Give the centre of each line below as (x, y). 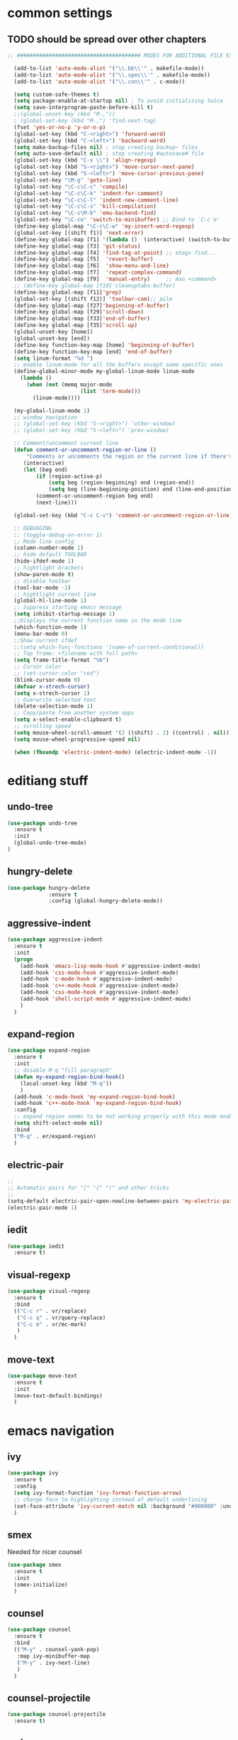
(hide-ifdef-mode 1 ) (44, 561)
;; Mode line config (44, 541)
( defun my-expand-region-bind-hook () (69, 1077)
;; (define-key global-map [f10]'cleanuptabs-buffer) (95, 285)
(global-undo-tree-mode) (50, 843)
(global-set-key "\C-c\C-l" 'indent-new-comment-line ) (96, 200)
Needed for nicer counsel (45, 1552)
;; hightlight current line (55, 594)
